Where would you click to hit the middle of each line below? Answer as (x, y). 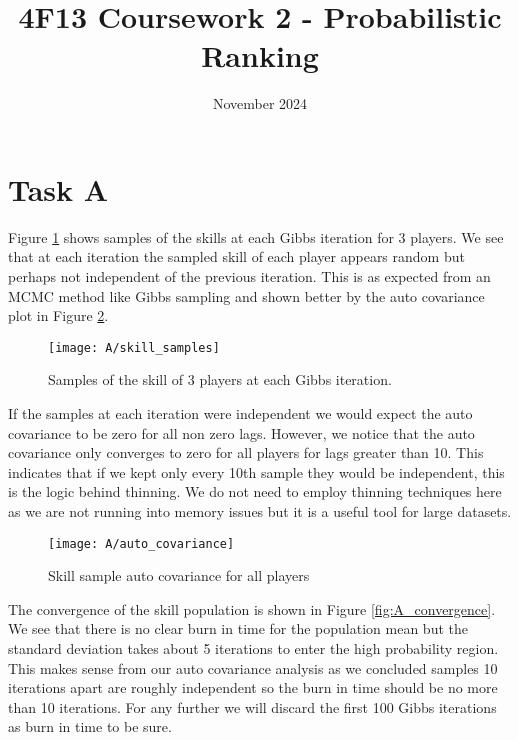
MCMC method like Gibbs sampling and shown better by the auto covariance (246, 295)
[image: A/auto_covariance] (141, 543)
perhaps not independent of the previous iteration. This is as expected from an (249, 276)
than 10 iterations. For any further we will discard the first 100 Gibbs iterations (252, 706)
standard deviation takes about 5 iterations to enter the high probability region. (253, 648)
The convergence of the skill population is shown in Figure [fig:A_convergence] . (252, 608)
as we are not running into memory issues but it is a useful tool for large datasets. (260, 511)
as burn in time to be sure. (90, 726)
